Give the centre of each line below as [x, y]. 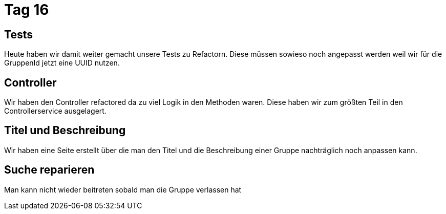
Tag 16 [27, 10]
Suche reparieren [49, 170]
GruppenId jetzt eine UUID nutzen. [62, 63]
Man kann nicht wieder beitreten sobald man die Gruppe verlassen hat [123, 189]
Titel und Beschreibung [65, 131]
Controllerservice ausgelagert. [55, 111]
